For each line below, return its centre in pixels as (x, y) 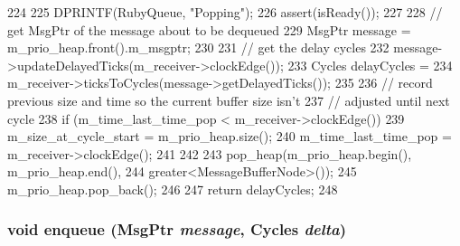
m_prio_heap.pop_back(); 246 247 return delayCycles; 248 (173, 189)
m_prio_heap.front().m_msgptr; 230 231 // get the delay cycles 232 (198, 47)
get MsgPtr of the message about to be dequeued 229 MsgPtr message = (209, 29)
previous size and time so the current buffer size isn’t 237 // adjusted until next (229, 100)
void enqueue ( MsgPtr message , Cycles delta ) (177, 229)
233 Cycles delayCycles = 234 (370, 65)
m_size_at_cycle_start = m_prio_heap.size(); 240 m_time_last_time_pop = (230, 136)
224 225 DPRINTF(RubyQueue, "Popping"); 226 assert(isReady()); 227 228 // (225, 12)
